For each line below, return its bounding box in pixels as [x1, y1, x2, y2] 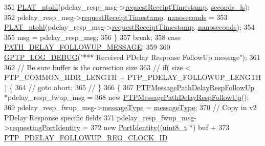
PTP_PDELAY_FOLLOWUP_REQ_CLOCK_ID [4, 132, 168, 142]
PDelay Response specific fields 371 [4, 112, 115, 122]
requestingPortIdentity [9, 122, 80, 133]
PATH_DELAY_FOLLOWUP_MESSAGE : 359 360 [4, 41, 170, 52]
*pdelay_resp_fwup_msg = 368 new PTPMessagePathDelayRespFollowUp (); [4, 92, 249, 102]
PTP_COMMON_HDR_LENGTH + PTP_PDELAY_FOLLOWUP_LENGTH [4, 72, 261, 82]
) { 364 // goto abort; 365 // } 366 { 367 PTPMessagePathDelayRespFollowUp [4, 81, 255, 92]
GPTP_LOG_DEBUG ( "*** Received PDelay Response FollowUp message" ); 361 [4, 51, 260, 62]
